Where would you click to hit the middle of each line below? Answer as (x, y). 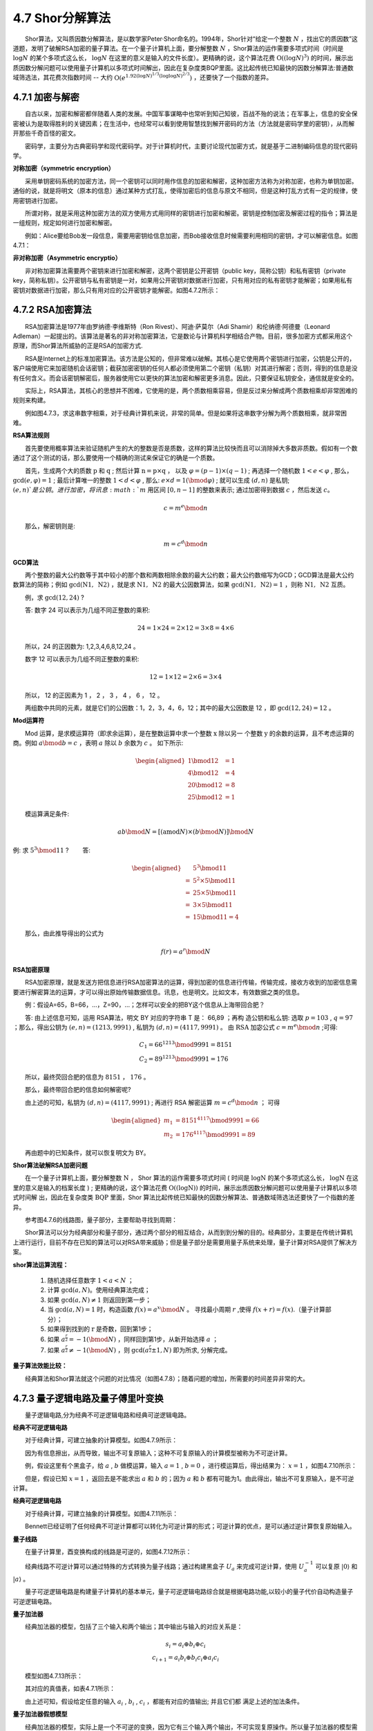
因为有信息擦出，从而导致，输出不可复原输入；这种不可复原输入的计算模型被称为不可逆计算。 (158, 1453)
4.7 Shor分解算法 (61, 18)
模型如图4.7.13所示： (54, 1676)
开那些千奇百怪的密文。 (46, 133)
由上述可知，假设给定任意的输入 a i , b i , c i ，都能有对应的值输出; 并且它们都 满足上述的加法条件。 (164, 1702)
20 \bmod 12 (205, 785)
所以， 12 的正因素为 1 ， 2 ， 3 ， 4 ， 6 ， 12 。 (94, 695)
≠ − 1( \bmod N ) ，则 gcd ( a (109, 1349)
